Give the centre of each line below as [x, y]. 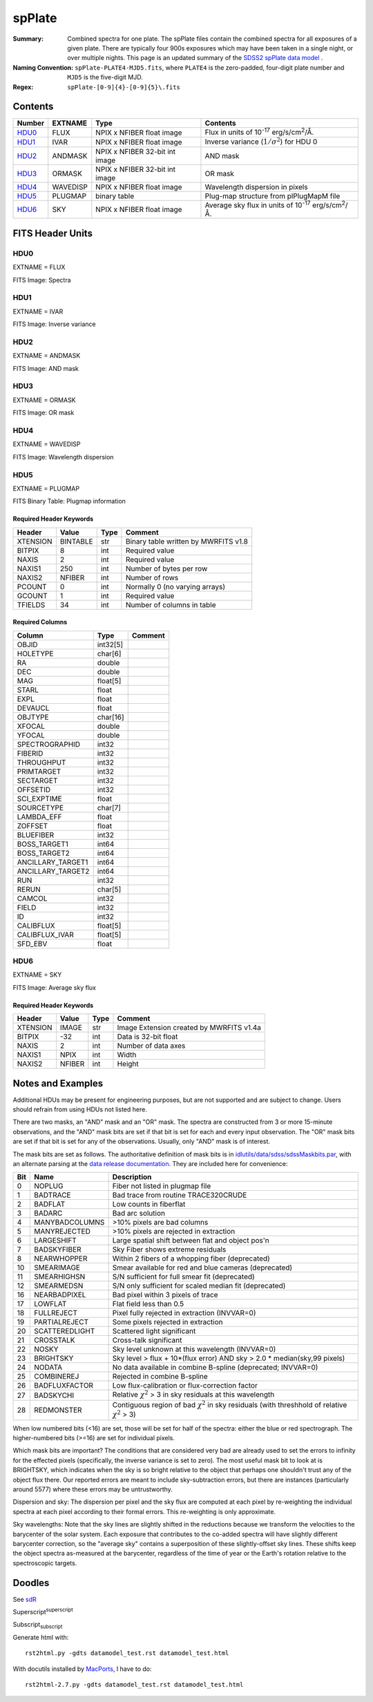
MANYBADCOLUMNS [69, 1223]
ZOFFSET [32, 825]
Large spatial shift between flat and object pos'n [191, 1241]
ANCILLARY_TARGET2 [53, 871]
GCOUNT [32, 595]
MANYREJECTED [62, 1232]
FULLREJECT [56, 1313]
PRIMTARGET [39, 772]
